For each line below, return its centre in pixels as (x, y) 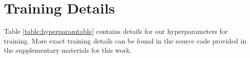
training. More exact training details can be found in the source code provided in (125, 40)
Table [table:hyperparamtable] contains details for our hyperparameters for (116, 31)
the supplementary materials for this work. (68, 50)
